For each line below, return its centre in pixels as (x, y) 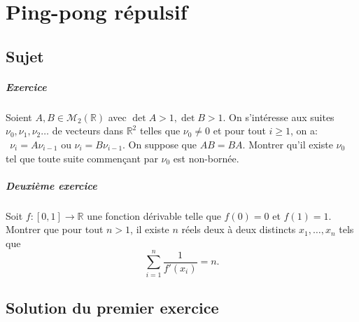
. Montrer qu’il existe (288, 144)
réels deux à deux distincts (239, 229)
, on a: (304, 131)
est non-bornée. (206, 158)
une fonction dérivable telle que (154, 215)
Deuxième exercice (51, 185)
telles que (160, 131)
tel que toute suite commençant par (82, 158)
